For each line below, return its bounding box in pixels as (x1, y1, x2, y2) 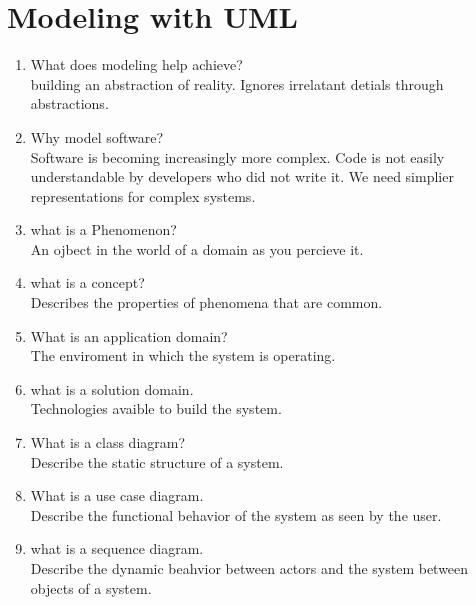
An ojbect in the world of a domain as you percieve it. (30, 238, 364, 259)
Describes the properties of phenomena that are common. (30, 292, 383, 313)
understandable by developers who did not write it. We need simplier (30, 166, 454, 187)
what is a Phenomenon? (30, 219, 177, 240)
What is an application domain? (30, 325, 228, 346)
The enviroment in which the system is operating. (30, 345, 336, 366)
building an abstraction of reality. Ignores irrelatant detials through (30, 73, 444, 94)
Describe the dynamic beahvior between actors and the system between (30, 558, 469, 578)
